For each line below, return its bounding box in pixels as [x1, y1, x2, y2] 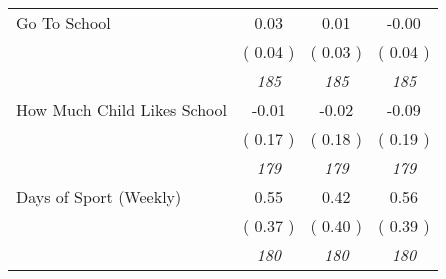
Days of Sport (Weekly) [16, 185, 182, 208]
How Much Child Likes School [16, 98, 227, 121]
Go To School [16, 11, 111, 34]
